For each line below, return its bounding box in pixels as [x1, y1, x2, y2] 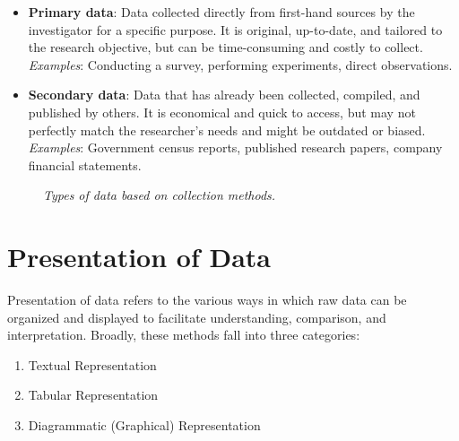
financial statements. [28, 155, 142, 174]
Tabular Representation [28, 385, 159, 404]
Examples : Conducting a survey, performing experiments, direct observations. [28, 55, 453, 73]
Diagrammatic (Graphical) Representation [28, 416, 261, 435]
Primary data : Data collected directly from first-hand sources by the [28, 3, 415, 21]
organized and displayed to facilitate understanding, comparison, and [7, 307, 386, 326]
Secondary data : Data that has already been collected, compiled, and [28, 85, 420, 104]
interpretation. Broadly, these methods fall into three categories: [7, 325, 360, 344]
